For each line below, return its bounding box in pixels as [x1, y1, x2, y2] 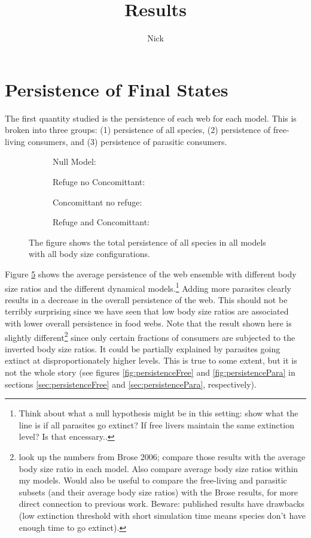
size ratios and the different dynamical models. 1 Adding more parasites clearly [5, 280, 291, 294]
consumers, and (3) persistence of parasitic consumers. [28, 135, 227, 147]
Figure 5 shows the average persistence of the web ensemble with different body [5, 268, 297, 280]
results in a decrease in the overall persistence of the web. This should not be [5, 293, 288, 306]
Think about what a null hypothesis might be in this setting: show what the [19, 407, 298, 419]
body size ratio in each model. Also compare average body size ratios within [19, 462, 298, 474]
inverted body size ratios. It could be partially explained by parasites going [5, 342, 280, 355]
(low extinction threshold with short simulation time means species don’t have [19, 509, 306, 521]
